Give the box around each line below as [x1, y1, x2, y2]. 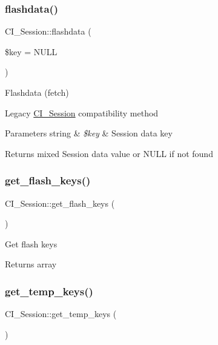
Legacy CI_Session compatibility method [5, 106, 159, 119]
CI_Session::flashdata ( [5, 25, 91, 38]
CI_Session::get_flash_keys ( [5, 196, 115, 209]
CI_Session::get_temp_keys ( [5, 307, 117, 320]
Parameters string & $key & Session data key [5, 127, 173, 139]
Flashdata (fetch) [5, 86, 69, 98]
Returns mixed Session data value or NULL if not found [5, 147, 213, 159]
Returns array [5, 258, 57, 270]
